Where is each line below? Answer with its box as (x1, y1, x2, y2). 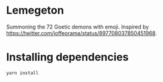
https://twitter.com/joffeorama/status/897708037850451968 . (6, 29, 157, 36)
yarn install (6, 70, 39, 76)
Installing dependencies (6, 51, 129, 64)
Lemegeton (6, 4, 64, 17)
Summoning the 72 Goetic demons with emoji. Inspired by (6, 23, 149, 30)
